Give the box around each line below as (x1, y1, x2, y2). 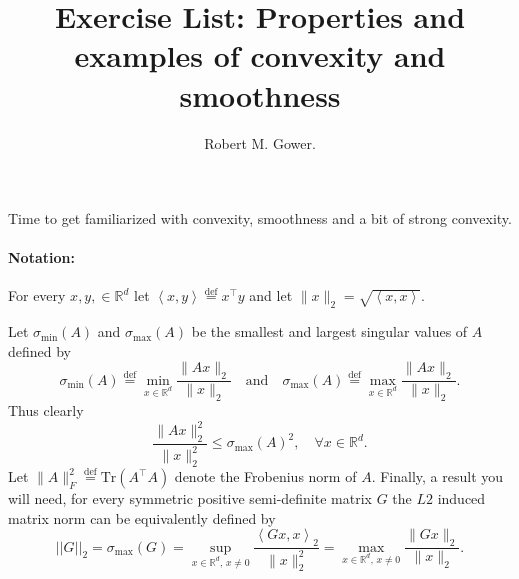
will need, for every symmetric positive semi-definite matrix (8, 488, 372, 509)
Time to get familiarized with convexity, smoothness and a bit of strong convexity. (8, 208, 512, 229)
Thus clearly (8, 400, 84, 421)
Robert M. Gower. (204, 132, 316, 153)
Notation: (8, 247, 75, 268)
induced (437, 488, 486, 509)
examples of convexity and (74, 35, 446, 76)
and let (249, 285, 293, 306)
